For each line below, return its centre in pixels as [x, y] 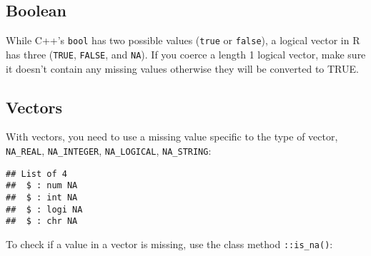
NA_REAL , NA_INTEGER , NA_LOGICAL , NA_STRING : [109, 150]
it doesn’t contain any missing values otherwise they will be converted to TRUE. [182, 68]
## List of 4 [36, 174]
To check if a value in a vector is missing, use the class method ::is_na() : [169, 244]
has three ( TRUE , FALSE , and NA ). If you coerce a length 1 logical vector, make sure [186, 54]
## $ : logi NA [44, 209]
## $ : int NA [42, 197]
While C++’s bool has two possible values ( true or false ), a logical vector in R [183, 40]
